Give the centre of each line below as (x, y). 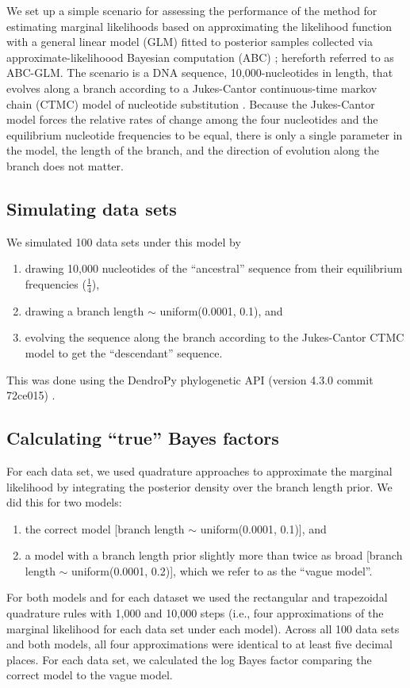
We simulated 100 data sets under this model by (124, 241)
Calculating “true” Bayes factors (143, 438)
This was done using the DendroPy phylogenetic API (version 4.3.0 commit (190, 379)
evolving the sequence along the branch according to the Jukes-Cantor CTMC (215, 337)
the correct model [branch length (105, 528)
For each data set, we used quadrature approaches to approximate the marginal (199, 470)
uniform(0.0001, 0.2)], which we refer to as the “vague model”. (222, 570)
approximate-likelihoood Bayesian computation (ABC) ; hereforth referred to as (200, 57)
